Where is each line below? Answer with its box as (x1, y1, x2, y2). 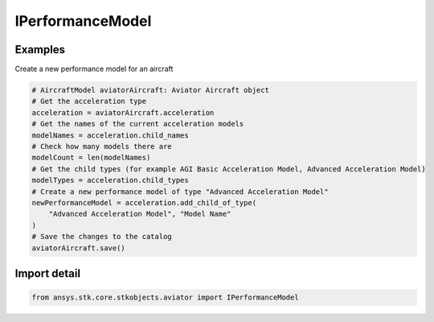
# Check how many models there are (31, 142, 172, 151)
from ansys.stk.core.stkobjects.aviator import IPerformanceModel (31, 293, 299, 302)
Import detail (14, 266, 80, 280)
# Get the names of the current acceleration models (31, 119, 244, 129)
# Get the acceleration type (31, 97, 147, 106)
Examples (14, 43, 66, 56)
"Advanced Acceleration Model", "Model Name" (48, 209, 231, 219)
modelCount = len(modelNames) (31, 153, 151, 163)
